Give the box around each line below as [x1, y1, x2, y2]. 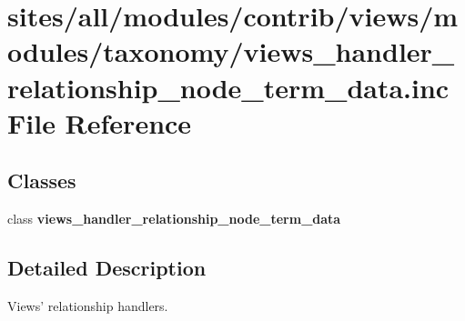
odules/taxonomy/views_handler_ [7, 33, 455, 70]
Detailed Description [7, 254, 207, 282]
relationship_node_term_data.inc [7, 68, 450, 105]
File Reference [7, 104, 192, 141]
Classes [7, 166, 76, 195]
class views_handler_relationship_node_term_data [7, 209, 341, 228]
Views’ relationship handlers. [7, 296, 168, 315]
